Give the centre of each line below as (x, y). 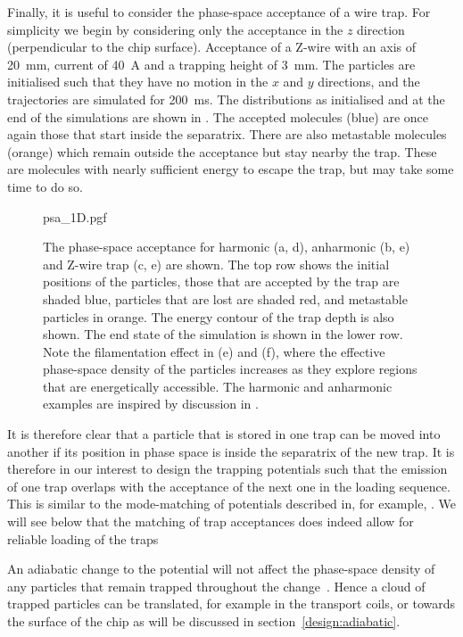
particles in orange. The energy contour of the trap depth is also (219, 316)
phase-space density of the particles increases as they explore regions (230, 369)
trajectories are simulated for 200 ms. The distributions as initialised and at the (226, 99)
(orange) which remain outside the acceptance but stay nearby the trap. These (222, 151)
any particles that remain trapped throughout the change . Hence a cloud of (216, 586)
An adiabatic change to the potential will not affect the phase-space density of (221, 569)
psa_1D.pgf (75, 216)
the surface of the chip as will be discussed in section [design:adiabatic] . (204, 621)
